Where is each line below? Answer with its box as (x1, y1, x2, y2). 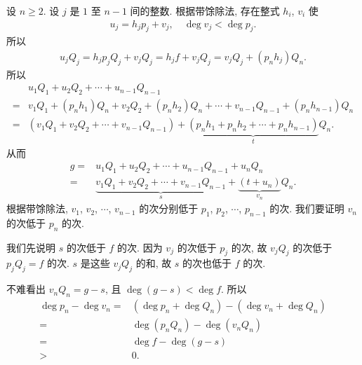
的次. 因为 (117, 240, 163, 254)
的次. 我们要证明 (269, 201, 344, 216)
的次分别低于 (139, 201, 199, 216)
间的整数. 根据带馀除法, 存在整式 (130, 4, 280, 18)
